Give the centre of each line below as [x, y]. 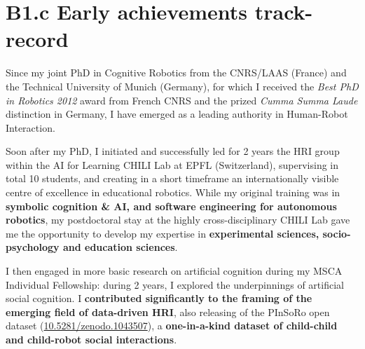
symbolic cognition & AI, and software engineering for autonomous [171, 206]
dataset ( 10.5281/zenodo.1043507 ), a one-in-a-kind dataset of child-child [172, 326]
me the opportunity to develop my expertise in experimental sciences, [163, 233]
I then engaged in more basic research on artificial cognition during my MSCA [174, 271]
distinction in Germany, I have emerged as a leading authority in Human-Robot [177, 114]
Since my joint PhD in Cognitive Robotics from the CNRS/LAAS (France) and [176, 73]
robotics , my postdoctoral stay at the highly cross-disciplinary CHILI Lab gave [178, 220]
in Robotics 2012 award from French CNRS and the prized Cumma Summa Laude [182, 100]
